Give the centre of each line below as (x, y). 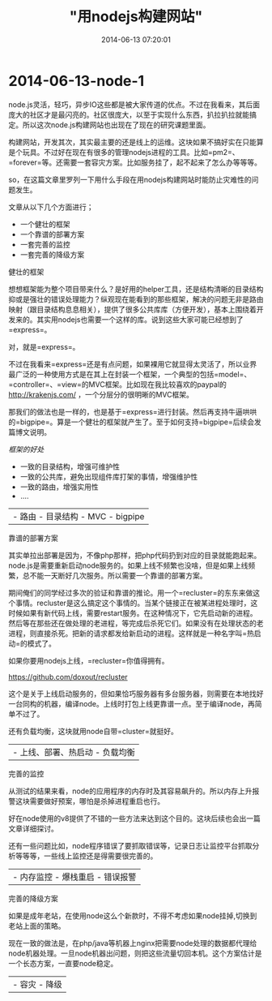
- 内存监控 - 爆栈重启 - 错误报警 (74, 877)
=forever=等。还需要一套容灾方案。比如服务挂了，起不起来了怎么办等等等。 (135, 162)
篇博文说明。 (30, 432)
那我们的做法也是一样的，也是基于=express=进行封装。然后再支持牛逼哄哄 (133, 411)
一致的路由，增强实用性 (59, 487)
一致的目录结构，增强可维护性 (70, 466)
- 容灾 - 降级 (37, 984)
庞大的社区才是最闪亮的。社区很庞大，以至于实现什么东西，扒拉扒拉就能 (129, 114)
